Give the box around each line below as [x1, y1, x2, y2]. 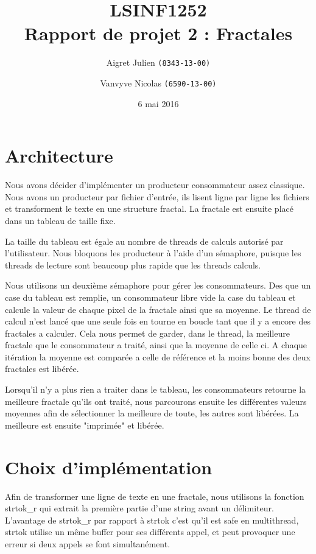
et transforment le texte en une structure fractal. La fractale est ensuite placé [5, 202, 293, 215]
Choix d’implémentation [5, 454, 212, 479]
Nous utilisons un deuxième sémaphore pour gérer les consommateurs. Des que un [5, 279, 311, 292]
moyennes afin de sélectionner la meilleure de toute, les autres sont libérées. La [5, 407, 299, 419]
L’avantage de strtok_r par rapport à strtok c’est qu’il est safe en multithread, [5, 513, 299, 526]
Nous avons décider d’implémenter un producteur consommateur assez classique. [5, 178, 305, 191]
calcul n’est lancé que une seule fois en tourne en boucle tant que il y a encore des [5, 315, 311, 328]
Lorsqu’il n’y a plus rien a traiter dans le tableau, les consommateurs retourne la [5, 383, 306, 396]
